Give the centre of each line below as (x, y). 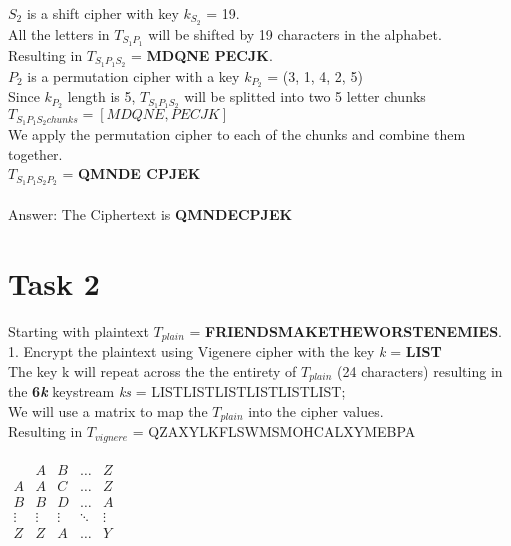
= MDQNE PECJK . (201, 54)
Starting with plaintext (78, 330)
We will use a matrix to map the (108, 410)
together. (35, 153)
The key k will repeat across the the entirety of (152, 370)
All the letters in (59, 33)
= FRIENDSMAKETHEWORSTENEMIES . (345, 330)
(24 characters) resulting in (420, 370)
